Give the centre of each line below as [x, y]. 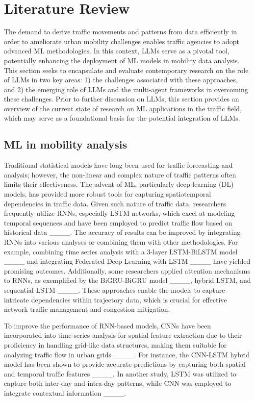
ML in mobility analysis [65, 144]
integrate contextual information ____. [65, 392]
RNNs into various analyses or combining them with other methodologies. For [121, 242]
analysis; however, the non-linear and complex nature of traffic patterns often [120, 174]
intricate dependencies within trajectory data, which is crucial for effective [115, 299]
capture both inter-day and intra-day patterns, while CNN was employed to [118, 383]
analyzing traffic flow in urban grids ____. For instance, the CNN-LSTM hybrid [127, 354]
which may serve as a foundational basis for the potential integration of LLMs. [122, 118]
